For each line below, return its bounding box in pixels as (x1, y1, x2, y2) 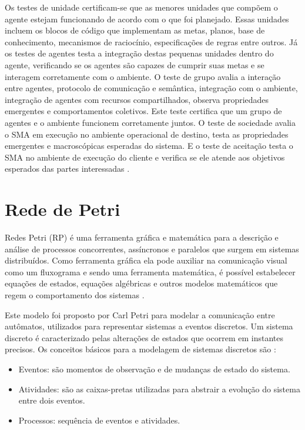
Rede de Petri (5, 197, 120, 221)
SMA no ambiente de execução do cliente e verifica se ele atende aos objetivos (5, 151, 285, 163)
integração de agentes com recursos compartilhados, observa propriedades (5, 93, 269, 105)
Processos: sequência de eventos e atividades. (18, 414, 180, 426)
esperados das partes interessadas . (5, 162, 130, 175)
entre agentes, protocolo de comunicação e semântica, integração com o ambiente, (5, 82, 298, 94)
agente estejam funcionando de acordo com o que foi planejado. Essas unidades (5, 12, 289, 25)
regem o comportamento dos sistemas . (5, 289, 145, 301)
